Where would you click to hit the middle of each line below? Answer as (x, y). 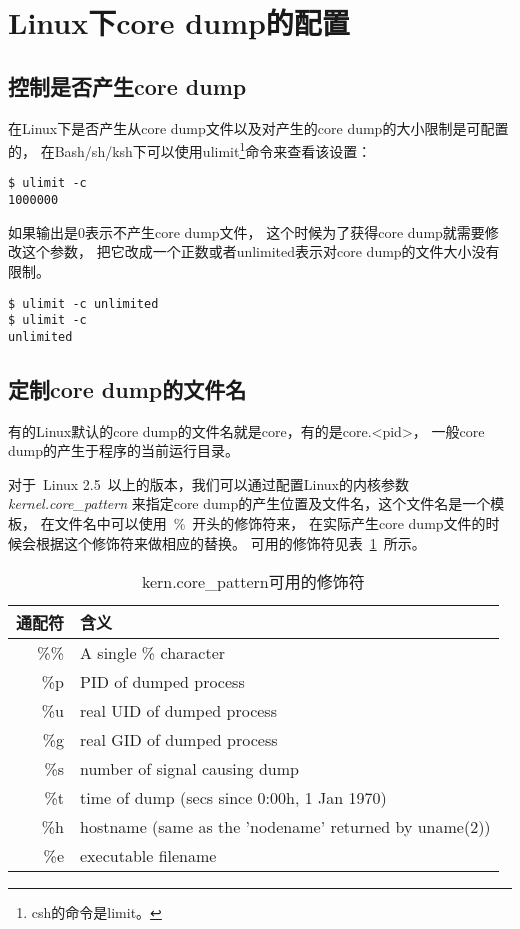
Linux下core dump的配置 (179, 22)
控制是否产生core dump (127, 85)
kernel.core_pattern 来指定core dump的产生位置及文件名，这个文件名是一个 (249, 503)
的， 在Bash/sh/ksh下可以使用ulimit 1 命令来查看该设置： (190, 149)
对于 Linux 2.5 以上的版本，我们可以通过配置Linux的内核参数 (208, 483)
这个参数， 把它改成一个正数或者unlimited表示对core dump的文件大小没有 (260, 251)
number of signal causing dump (189, 769)
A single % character (153, 653)
